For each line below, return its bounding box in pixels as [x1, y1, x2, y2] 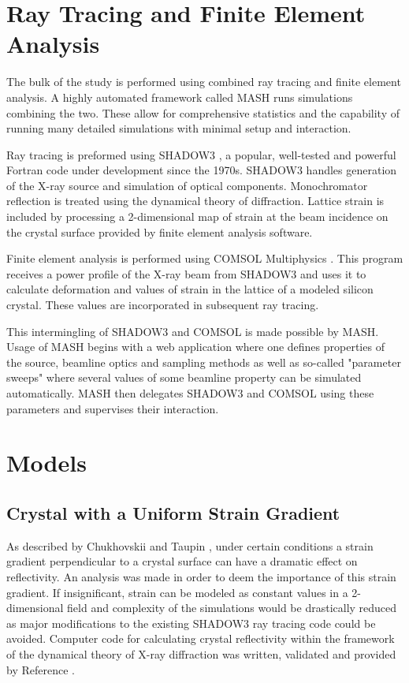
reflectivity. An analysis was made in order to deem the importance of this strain [6, 568, 396, 584]
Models [6, 446, 87, 479]
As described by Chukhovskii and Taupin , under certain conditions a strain [6, 537, 374, 554]
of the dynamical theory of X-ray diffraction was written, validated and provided [6, 645, 396, 662]
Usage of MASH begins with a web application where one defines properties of [6, 338, 385, 355]
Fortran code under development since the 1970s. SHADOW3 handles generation [6, 162, 397, 178]
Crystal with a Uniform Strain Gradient [6, 500, 340, 524]
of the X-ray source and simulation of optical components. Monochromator [6, 177, 368, 193]
